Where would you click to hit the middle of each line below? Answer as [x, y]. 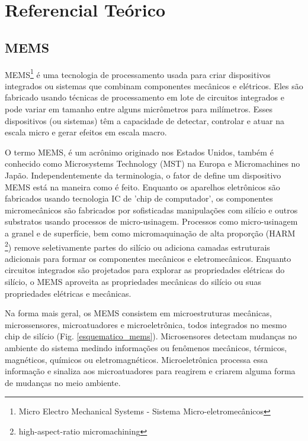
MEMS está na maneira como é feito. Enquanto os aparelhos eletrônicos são [142, 187]
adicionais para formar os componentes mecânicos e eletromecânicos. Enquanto [148, 258]
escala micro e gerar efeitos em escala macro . [86, 132]
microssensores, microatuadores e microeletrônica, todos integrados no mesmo [146, 324]
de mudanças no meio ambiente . [63, 382]
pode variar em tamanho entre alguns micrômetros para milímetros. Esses [139, 109]
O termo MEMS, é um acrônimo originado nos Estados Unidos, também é [139, 152]
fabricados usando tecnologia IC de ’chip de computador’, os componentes [139, 198]
